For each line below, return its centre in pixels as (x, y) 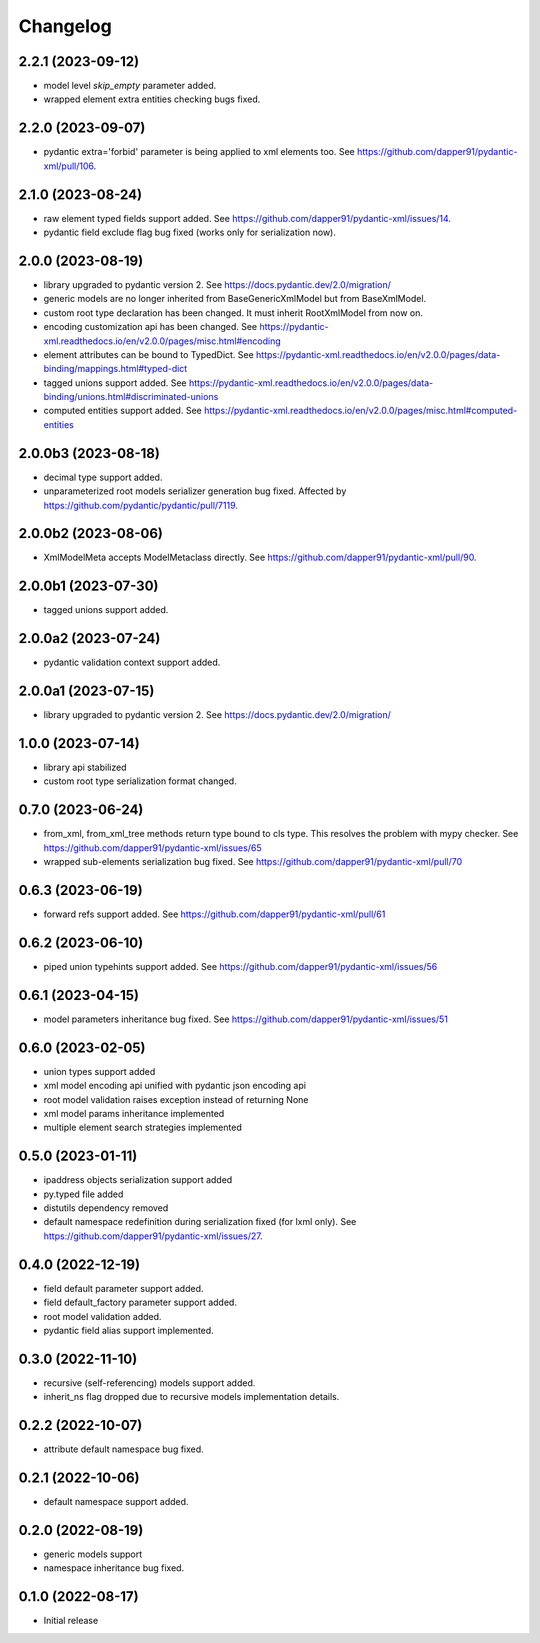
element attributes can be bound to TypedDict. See (148, 354)
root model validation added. (102, 1316)
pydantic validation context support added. (132, 662)
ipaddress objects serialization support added (138, 1180)
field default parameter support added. (123, 1288)
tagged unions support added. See (115, 382)
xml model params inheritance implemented (134, 1113)
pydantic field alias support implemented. (128, 1330)
